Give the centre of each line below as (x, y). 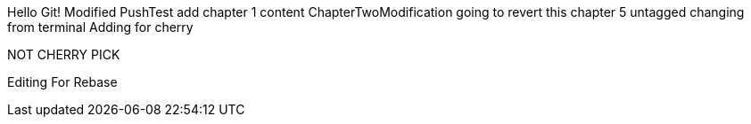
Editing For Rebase (62, 82)
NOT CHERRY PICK (64, 54)
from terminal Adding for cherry (100, 27)
